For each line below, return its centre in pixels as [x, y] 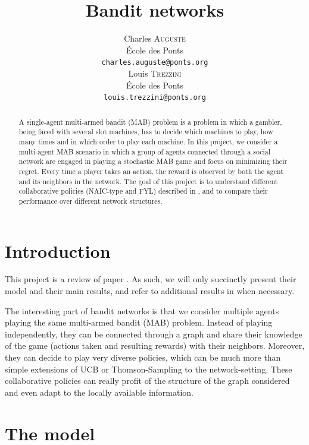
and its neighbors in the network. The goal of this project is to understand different [148, 181]
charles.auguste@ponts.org [155, 63]
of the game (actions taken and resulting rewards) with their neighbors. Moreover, [155, 345]
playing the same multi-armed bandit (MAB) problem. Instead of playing [139, 322]
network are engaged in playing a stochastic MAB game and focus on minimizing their [153, 161]
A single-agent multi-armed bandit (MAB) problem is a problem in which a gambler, [150, 121]
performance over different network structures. [90, 201]
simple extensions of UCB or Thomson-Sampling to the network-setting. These [149, 369]
